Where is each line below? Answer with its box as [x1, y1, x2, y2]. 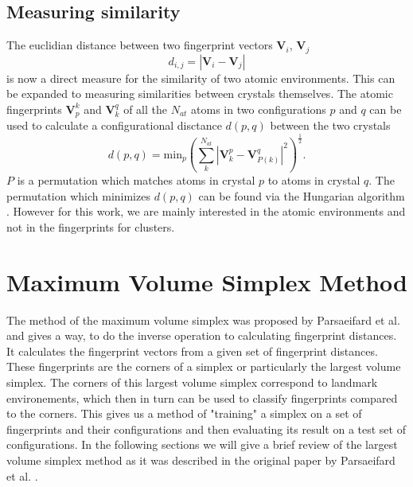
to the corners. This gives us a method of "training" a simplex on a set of [6, 405, 362, 422]
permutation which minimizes [6, 187, 150, 204]
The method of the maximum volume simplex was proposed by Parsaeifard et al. [6, 311, 400, 328]
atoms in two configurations [191, 100, 326, 117]
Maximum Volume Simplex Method [6, 265, 407, 298]
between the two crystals [270, 117, 391, 134]
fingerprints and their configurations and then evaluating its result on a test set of [6, 420, 406, 437]
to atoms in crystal [267, 172, 360, 189]
